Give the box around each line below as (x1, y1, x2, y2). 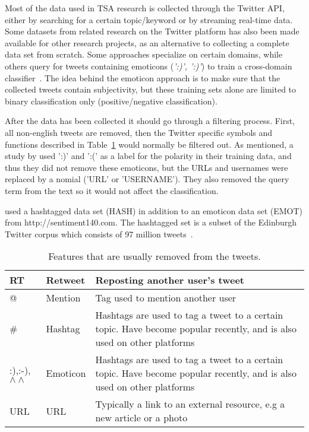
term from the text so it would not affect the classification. (5, 184, 219, 196)
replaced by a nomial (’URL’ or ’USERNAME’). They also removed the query (5, 173, 289, 185)
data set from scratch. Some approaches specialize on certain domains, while (5, 48, 283, 61)
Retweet (46, 273, 86, 287)
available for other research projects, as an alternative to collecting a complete (5, 36, 289, 49)
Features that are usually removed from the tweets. (48, 249, 261, 263)
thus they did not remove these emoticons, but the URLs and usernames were (5, 161, 288, 173)
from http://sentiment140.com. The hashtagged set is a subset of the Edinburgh (5, 216, 297, 228)
